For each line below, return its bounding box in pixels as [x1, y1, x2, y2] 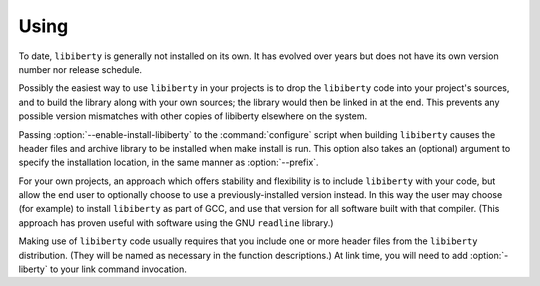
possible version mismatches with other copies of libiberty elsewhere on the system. [18, 110, 368, 122]
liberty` [18, 263, 49, 275]
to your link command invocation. [50, 263, 187, 275]
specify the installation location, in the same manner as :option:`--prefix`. [18, 156, 319, 169]
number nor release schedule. [18, 63, 143, 75]
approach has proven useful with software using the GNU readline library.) [18, 216, 334, 229]
